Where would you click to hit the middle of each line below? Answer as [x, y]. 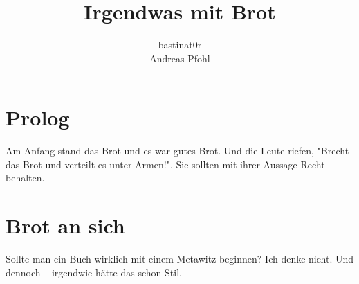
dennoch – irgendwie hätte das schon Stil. [94, 272]
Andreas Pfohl [180, 58]
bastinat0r [180, 45]
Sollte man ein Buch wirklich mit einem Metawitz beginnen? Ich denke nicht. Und [180, 259]
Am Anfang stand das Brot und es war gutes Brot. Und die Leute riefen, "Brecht [177, 151]
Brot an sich [65, 225]
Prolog [38, 117]
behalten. [25, 178]
